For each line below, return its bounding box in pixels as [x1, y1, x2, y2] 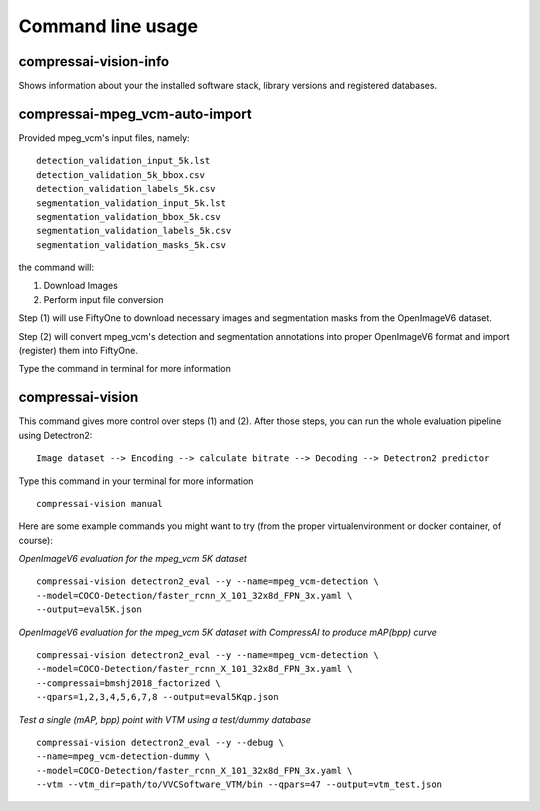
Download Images [43, 280, 119, 292]
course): [18, 534, 54, 546]
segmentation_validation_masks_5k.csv [36, 239, 227, 250]
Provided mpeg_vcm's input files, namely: [18, 131, 190, 144]
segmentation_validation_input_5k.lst [36, 197, 227, 209]
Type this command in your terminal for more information [18, 475, 254, 487]
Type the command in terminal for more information [18, 363, 232, 375]
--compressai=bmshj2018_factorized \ [36, 677, 222, 689]
